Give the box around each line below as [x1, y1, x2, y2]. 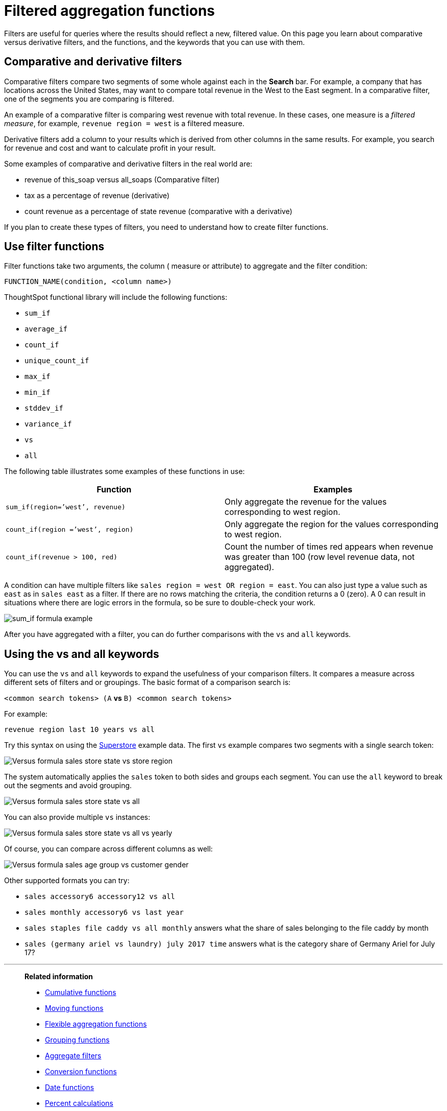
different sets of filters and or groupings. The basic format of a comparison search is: [4, 678, 291, 687]
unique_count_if [24, 357, 89, 365]
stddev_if [24, 404, 63, 413]
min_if [24, 388, 51, 397]
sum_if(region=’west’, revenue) [6, 503, 126, 511]
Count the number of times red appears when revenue [225, 541, 433, 552]
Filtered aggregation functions [4, 2, 215, 19]
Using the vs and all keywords [4, 647, 159, 660]
